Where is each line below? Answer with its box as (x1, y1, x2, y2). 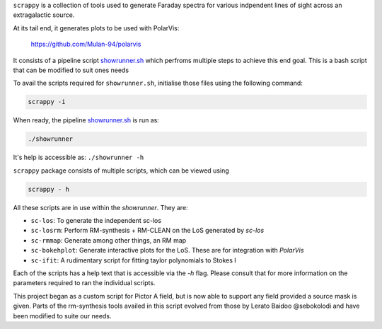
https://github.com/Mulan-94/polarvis (30, 40, 141, 49)
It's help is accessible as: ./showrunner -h (13, 153, 144, 162)
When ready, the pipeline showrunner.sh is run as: (13, 116, 159, 125)
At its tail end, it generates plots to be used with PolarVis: (13, 23, 180, 32)
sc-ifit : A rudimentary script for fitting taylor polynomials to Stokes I (30, 255, 236, 265)
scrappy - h (28, 185, 70, 193)
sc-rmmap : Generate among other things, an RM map (30, 236, 187, 244)
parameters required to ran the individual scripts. (13, 279, 156, 287)
